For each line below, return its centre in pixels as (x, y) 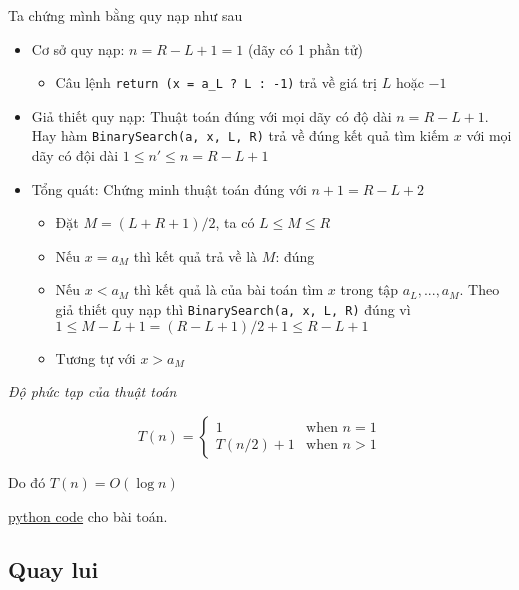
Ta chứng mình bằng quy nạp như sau (125, 15)
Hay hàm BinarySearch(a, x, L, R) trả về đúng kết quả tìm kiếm (240, 135)
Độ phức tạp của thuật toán (92, 391)
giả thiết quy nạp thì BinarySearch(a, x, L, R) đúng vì (233, 309)
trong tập (369, 289)
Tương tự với (95, 357)
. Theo (479, 289)
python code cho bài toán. (88, 515)
